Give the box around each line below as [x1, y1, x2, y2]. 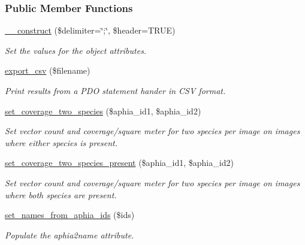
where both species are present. [5, 188, 117, 201]
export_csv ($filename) [5, 64, 90, 77]
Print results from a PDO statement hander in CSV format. [5, 84, 226, 96]
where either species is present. [5, 136, 118, 149]
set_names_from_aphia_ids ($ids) [5, 208, 135, 221]
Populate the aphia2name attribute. [5, 228, 134, 241]
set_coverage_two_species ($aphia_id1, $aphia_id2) [5, 104, 201, 117]
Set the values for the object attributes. [5, 44, 147, 56]
